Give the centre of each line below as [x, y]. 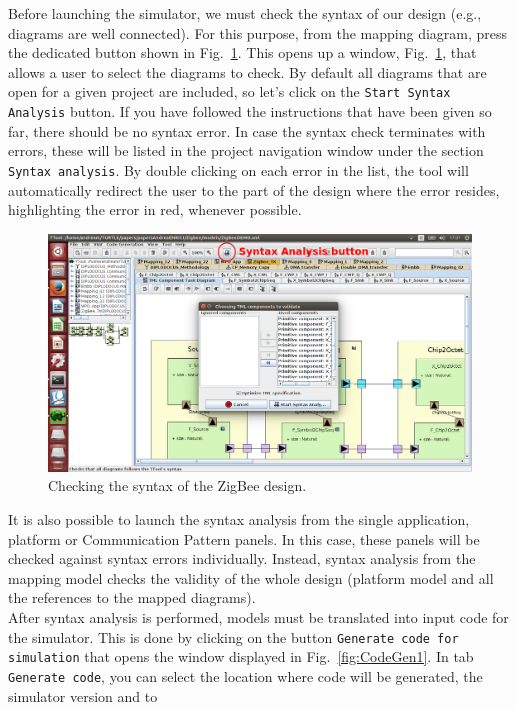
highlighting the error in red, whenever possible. [155, 209]
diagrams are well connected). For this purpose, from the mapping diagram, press [258, 32]
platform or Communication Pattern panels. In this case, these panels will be [244, 538]
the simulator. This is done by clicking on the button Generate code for [233, 636]
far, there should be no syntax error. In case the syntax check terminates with [247, 130]
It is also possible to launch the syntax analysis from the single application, [239, 518]
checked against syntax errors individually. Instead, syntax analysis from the [242, 558]
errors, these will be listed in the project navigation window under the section [246, 150]
